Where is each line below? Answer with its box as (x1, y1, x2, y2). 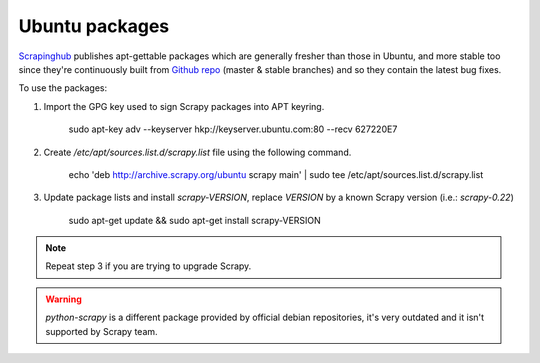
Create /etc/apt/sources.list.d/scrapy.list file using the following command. (43, 146, 352, 158)
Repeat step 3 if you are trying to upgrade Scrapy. (45, 260, 252, 272)
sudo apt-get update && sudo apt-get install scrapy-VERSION (68, 214, 322, 226)
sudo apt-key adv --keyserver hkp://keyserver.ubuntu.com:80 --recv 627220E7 (68, 123, 398, 135)
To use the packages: (18, 82, 108, 94)
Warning (45, 293, 82, 305)
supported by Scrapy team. (45, 325, 159, 337)
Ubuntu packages (18, 15, 170, 37)
